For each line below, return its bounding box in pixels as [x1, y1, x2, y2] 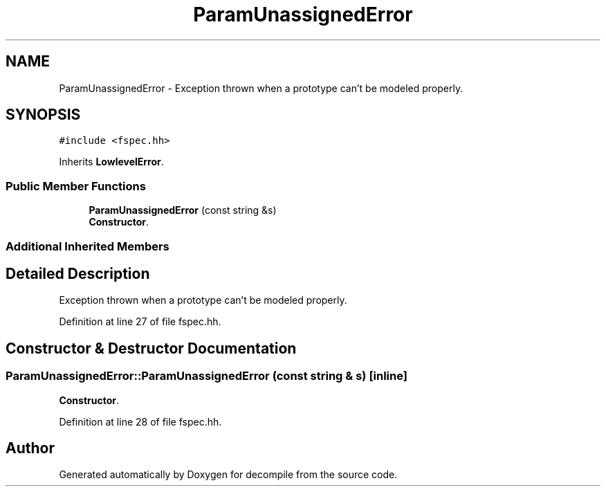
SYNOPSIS [6, 106, 81, 124]
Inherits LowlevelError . [59, 156, 164, 168]
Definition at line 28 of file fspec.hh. [59, 415, 222, 428]
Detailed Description [6, 264, 150, 282]
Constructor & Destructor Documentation [6, 339, 297, 357]
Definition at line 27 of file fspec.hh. [59, 316, 221, 328]
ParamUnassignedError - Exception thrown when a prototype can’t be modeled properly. [59, 82, 463, 94]
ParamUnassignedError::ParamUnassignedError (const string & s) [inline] [6, 369, 407, 383]
